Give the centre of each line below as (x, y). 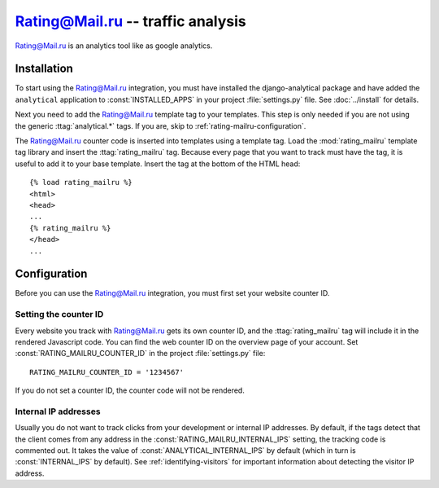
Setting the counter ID (59, 314)
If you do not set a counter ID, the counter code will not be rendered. (130, 390)
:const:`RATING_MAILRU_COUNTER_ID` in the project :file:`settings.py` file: (140, 354)
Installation (44, 69)
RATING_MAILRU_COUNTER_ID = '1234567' (107, 372)
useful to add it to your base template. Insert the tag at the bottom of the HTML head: (158, 164)
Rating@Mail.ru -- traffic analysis (131, 21)
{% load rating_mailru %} (81, 182)
